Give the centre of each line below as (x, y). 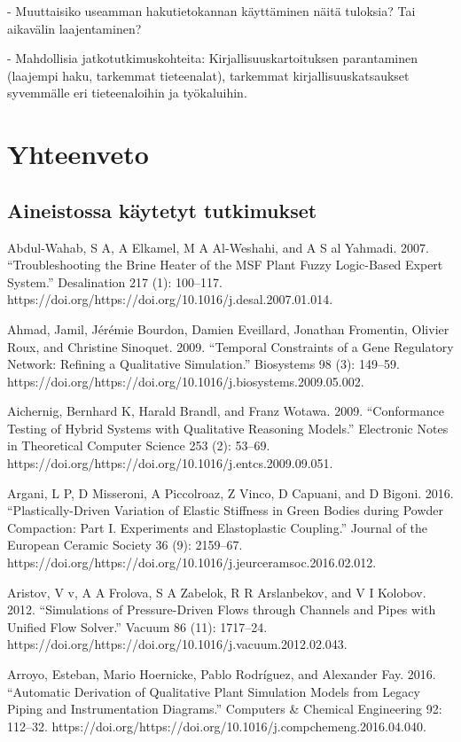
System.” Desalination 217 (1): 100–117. (115, 281)
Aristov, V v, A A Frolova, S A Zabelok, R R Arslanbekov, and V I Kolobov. (217, 592)
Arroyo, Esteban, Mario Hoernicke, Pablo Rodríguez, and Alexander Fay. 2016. (222, 674)
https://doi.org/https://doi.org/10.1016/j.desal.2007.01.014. (170, 299)
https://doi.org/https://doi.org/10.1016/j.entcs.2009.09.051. (170, 463)
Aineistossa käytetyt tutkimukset (162, 210)
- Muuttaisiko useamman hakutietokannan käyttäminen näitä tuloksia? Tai (211, 11)
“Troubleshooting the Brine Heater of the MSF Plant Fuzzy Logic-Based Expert (225, 265)
